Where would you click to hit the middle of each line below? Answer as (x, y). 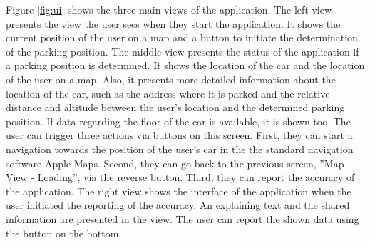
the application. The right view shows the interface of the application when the (179, 191)
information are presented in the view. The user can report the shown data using (183, 218)
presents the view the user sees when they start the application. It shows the (173, 23)
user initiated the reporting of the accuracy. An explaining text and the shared (178, 205)
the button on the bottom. (64, 233)
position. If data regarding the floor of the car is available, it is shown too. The (178, 121)
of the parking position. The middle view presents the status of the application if (183, 51)
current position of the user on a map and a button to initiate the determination (182, 37)
